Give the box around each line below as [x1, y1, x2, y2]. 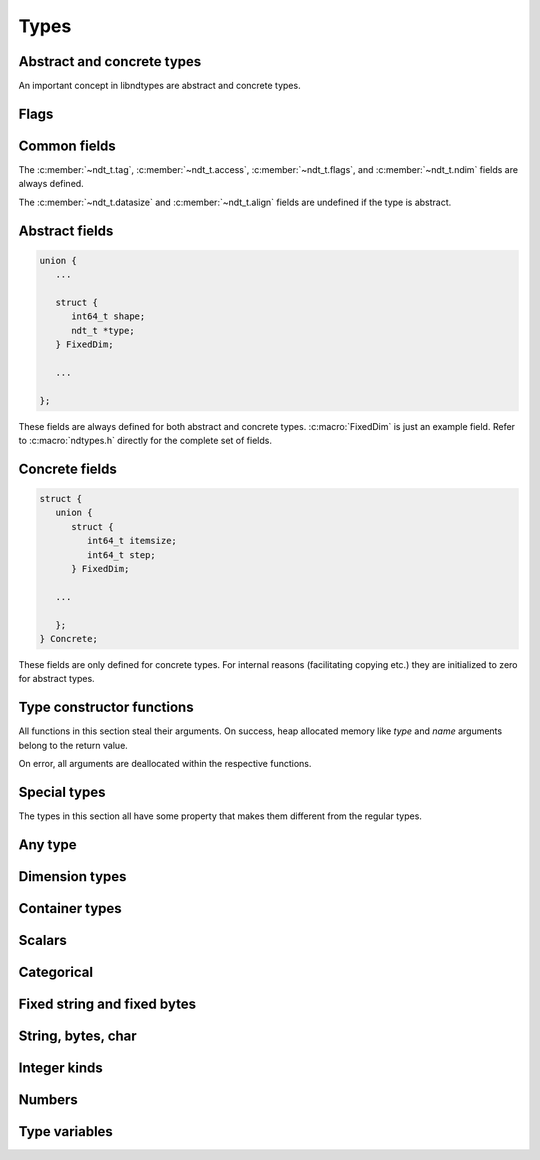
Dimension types [18, 868, 127, 885]
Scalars [18, 931, 67, 949]
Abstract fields [18, 222, 114, 239]
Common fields [18, 137, 117, 154]
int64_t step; [86, 549, 157, 560]
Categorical [18, 963, 94, 980]
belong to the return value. [18, 739, 129, 751]
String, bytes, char [18, 1027, 137, 1044]
